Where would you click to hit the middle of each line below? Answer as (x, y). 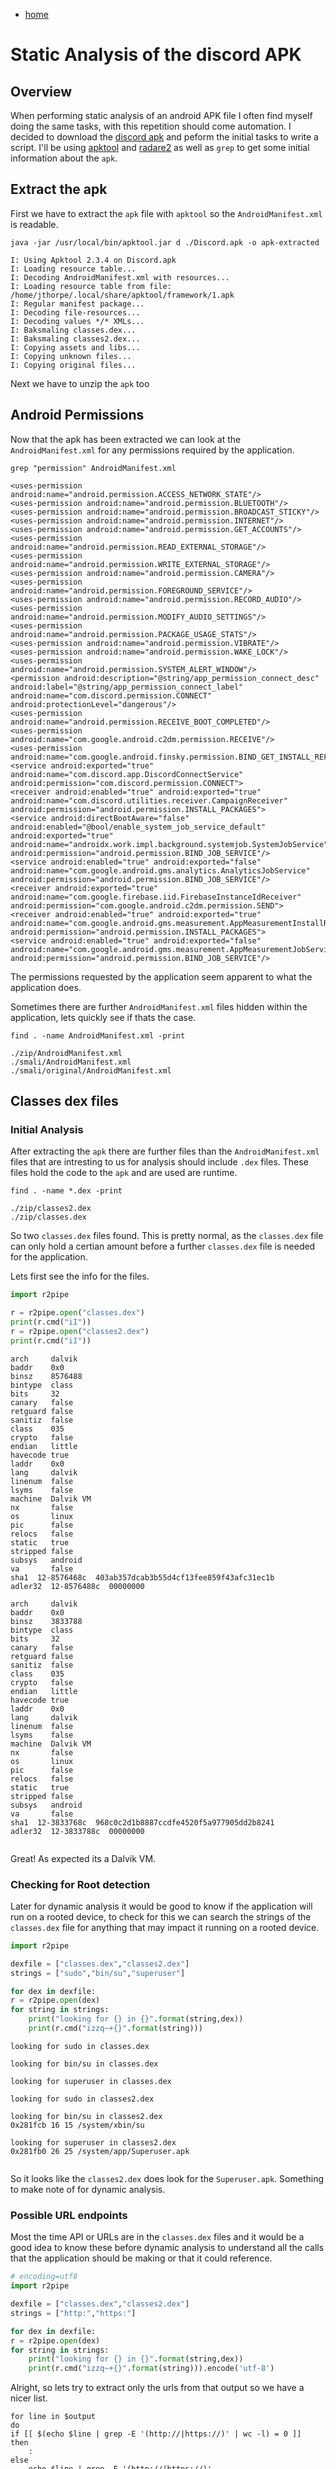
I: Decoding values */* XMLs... (77, 321)
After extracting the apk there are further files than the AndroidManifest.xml (165, 1151)
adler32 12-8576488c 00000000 (77, 1586)
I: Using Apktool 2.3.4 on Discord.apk (93, 260)
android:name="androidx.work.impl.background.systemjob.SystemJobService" (169, 844)
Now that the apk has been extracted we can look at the (126, 439)
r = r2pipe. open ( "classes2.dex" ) (80, 1331)
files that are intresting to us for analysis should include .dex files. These (159, 1162)
